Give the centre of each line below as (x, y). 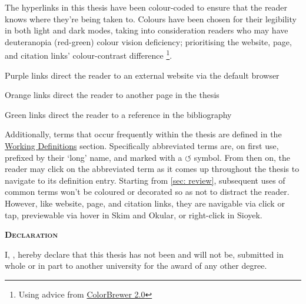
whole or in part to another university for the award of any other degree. (136, 266)
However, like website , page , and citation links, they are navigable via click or (145, 203)
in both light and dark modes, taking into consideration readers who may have (147, 30)
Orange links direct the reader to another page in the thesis (112, 95)
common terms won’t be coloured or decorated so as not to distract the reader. (147, 192)
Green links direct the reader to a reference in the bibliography (118, 114)
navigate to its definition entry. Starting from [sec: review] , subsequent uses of (145, 180)
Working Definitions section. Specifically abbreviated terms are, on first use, (142, 146)
